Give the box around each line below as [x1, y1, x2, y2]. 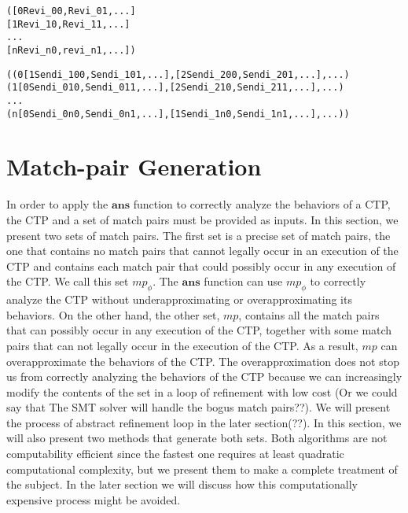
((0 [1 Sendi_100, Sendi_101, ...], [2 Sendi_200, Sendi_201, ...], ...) [6, 68, 350, 80]
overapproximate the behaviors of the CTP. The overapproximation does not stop [6, 352, 399, 369]
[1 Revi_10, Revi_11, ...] [6, 18, 130, 30]
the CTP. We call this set [6, 273, 129, 290]
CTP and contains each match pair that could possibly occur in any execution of [6, 257, 396, 274]
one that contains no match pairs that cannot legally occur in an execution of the [6, 242, 399, 259]
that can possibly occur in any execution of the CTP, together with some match [6, 322, 392, 338]
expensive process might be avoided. [6, 491, 181, 507]
